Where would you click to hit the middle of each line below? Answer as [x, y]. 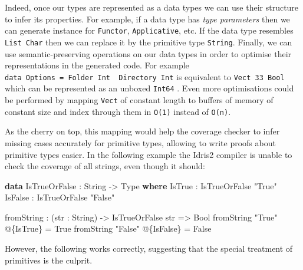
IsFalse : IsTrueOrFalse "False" [60, 197]
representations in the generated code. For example [97, 65]
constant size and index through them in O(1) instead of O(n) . [118, 111]
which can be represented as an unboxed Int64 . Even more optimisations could [149, 88]
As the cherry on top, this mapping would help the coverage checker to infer [142, 131]
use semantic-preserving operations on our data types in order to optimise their [148, 53]
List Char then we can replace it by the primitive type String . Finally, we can [149, 42]
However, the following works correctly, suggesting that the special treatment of [149, 248]
